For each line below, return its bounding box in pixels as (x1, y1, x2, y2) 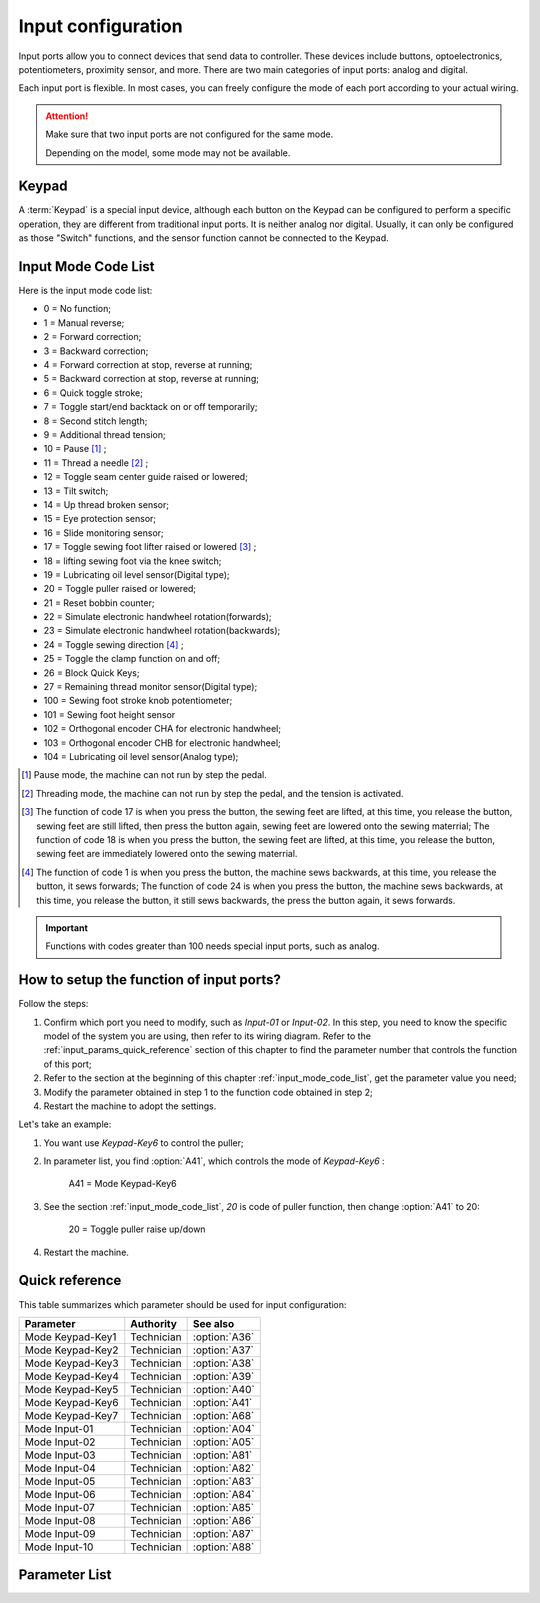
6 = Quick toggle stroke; (43, 386, 144, 399)
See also (192, 1316, 235, 1330)
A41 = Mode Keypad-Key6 (68, 1178, 177, 1190)
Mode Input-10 (24, 1540, 94, 1554)
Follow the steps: (18, 998, 89, 1010)
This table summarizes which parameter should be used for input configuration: (18, 1298, 347, 1310)
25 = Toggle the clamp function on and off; (43, 653, 220, 665)
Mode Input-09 (24, 1526, 96, 1540)
